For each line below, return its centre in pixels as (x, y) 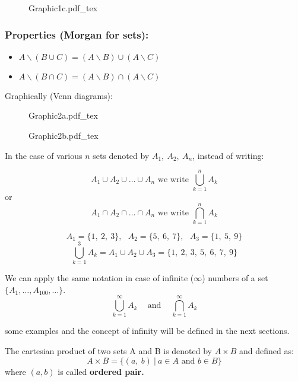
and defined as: (267, 351)
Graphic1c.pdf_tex (63, 8)
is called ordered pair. (101, 371)
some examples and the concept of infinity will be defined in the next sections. (147, 331)
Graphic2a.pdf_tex (63, 115)
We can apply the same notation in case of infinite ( (99, 278)
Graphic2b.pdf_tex (64, 135)
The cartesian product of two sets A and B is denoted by (108, 351)
